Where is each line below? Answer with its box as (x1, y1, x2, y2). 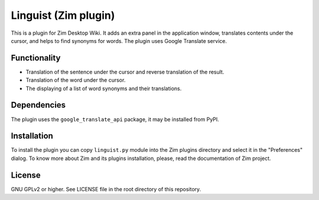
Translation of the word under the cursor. (25, 76, 126, 84)
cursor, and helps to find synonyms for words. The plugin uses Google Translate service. (11, 37, 227, 44)
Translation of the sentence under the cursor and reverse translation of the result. (25, 68, 224, 75)
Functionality (11, 53, 61, 63)
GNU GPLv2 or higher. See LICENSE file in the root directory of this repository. (11, 185, 201, 192)
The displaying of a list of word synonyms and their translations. (25, 85, 182, 92)
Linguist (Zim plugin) (11, 9, 115, 22)
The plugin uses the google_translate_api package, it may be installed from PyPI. (11, 115, 220, 123)
